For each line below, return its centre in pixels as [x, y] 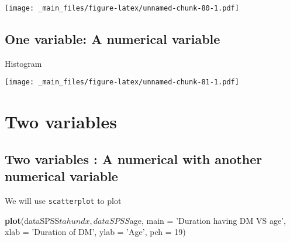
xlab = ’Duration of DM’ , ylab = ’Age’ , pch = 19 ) [95, 232]
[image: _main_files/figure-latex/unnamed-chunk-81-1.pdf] [122, 82]
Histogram [23, 63]
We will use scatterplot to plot [63, 201]
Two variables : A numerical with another [134, 159]
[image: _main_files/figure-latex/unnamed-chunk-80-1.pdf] [122, 8]
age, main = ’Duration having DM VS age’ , [208, 220]
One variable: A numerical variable [113, 39]
